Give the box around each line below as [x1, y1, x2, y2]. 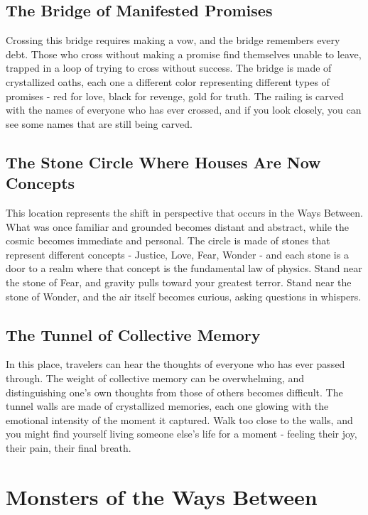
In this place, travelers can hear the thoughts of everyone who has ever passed [6, 357, 345, 372]
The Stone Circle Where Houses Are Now [6, 151, 321, 173]
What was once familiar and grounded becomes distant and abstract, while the [6, 219, 350, 234]
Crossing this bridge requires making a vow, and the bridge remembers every [6, 33, 340, 48]
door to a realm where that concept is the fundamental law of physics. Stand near [6, 261, 362, 276]
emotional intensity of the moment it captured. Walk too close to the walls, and [6, 412, 353, 427]
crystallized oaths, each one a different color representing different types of [6, 74, 330, 89]
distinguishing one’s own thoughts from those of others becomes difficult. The [6, 384, 343, 399]
